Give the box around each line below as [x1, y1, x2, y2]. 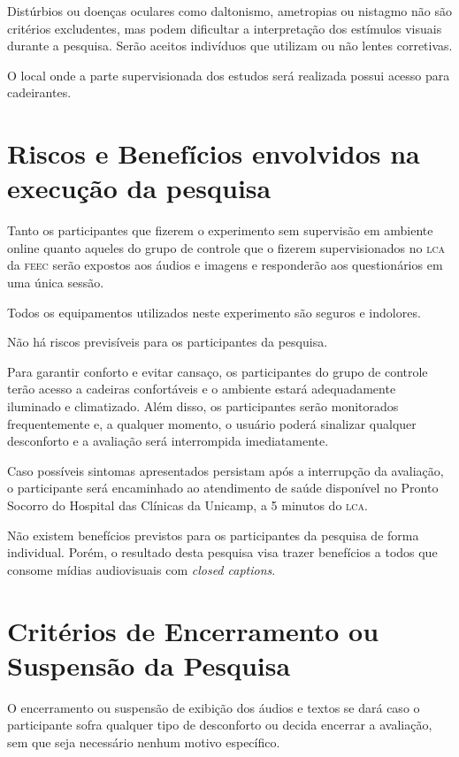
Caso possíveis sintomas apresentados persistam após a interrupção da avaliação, [7, 461, 444, 479]
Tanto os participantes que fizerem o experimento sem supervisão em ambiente [7, 221, 433, 240]
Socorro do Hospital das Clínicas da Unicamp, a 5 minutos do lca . [7, 496, 368, 514]
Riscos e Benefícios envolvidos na [7, 135, 420, 172]
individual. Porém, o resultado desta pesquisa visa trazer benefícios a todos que [7, 543, 438, 562]
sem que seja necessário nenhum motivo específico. [7, 732, 280, 751]
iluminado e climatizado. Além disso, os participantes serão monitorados [7, 397, 399, 416]
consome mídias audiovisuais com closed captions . [7, 560, 276, 578]
